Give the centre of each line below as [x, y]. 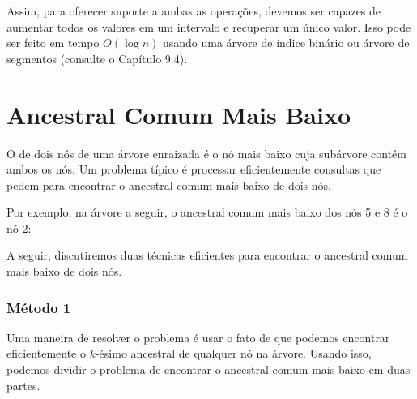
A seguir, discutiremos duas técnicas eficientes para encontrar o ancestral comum [207, 255]
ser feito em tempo [53, 43]
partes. [23, 385]
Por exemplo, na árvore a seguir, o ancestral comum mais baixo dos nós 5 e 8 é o [207, 212]
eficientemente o [46, 353]
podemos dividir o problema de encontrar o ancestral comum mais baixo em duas [208, 369]
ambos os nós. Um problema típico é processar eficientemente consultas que [194, 169]
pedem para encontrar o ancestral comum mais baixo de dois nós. [169, 184]
